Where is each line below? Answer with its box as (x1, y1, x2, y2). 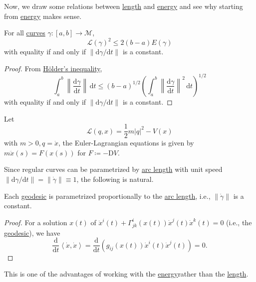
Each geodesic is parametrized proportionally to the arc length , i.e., (4, 190, 211, 201)
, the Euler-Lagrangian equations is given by (58, 138, 194, 148)
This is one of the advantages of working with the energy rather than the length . (4, 269, 249, 279)
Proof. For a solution (4, 217, 67, 227)
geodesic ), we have (4, 227, 60, 238)
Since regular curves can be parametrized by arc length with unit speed (4, 164, 223, 174)
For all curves (4, 27, 45, 38)
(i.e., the (226, 217, 252, 227)
